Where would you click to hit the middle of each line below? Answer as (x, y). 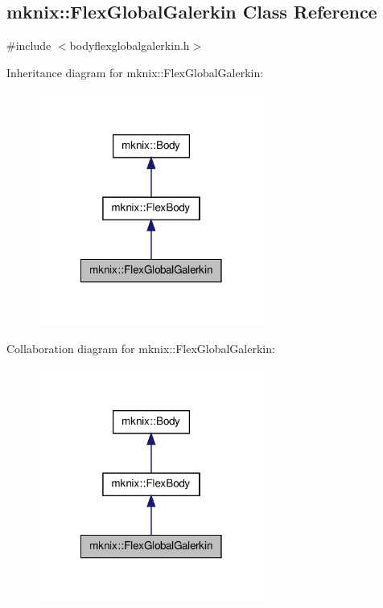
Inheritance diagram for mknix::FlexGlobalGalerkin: (135, 72)
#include (29, 45)
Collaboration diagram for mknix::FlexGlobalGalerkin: (141, 348)
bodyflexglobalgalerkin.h (130, 45)
